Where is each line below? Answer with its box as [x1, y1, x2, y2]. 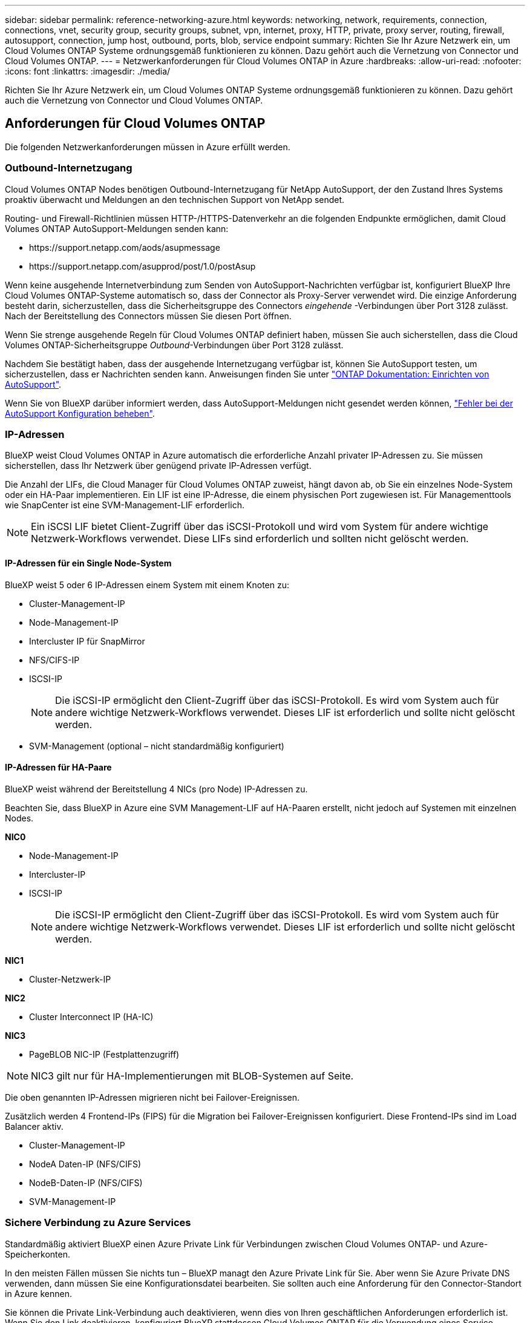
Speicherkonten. [5, 1248, 70, 1259]
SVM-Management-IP [29, 1196, 116, 1207]
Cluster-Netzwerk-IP [29, 973, 111, 984]
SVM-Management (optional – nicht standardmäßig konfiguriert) [29, 740, 284, 751]
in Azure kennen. [5, 1288, 72, 1299]
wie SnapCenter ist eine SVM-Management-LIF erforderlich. [5, 500, 244, 511]
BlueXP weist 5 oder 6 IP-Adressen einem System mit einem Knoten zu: [5, 579, 290, 590]
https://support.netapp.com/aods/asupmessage [29, 242, 220, 253]
